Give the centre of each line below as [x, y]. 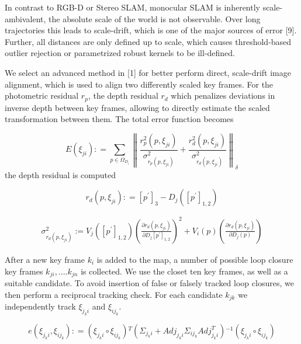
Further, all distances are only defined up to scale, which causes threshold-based [148, 41]
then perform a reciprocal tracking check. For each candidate [114, 294]
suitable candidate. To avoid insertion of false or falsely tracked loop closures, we [149, 283]
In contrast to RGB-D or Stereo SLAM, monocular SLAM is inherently [132, 7]
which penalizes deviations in [223, 95]
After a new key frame [45, 259]
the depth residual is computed [60, 174]
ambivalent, [25, 18]
